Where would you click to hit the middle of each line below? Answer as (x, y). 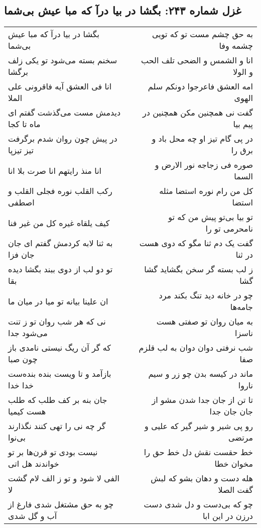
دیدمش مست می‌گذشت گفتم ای (64, 113)
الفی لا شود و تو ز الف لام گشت (64, 478)
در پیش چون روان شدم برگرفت (63, 139)
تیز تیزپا (21, 150)
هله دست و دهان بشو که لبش (202, 478)
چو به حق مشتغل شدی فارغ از (61, 504)
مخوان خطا (234, 464)
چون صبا (23, 359)
